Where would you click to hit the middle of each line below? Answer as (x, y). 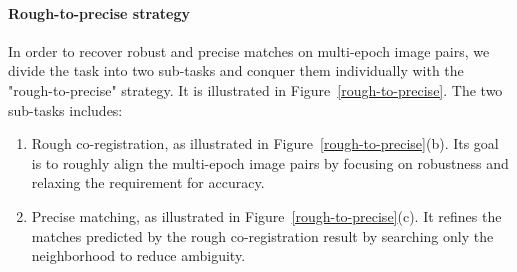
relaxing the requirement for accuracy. (148, 182)
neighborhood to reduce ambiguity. (138, 255)
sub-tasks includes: (65, 109)
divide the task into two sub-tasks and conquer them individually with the (236, 70)
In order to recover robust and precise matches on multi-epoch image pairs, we (249, 50)
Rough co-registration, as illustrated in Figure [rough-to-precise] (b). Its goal (265, 143)
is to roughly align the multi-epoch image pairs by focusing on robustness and (270, 162)
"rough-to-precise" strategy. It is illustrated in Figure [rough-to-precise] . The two (255, 89)
